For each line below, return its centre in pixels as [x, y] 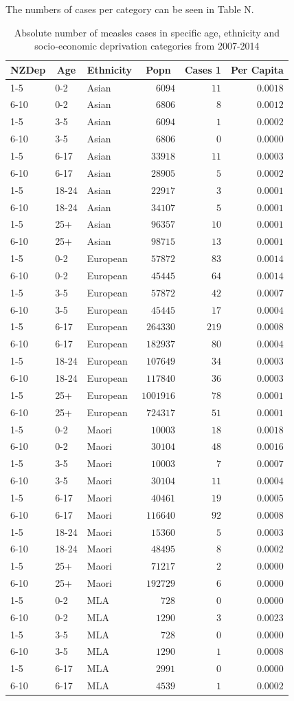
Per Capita [257, 69]
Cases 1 [203, 69]
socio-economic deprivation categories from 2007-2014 [147, 46]
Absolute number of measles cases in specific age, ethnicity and [147, 32]
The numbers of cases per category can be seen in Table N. [130, 9]
